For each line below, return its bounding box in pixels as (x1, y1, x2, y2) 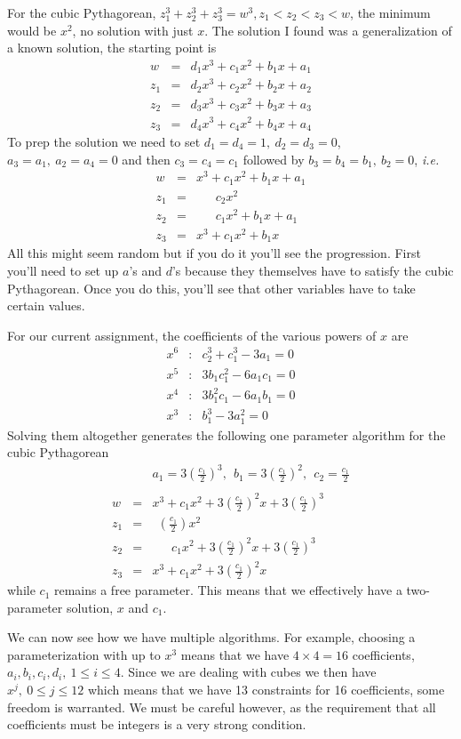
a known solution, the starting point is (7, 38, 217, 57)
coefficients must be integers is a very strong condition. (7, 715, 306, 734)
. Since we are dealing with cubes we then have (120, 663, 377, 681)
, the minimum (350, 4, 431, 21)
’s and (129, 261, 163, 280)
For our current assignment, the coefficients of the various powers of (7, 325, 377, 344)
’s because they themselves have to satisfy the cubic (171, 261, 454, 280)
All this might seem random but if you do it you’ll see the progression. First (7, 244, 421, 262)
